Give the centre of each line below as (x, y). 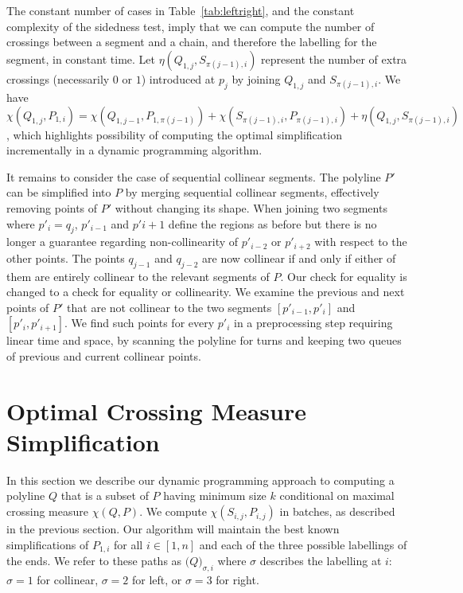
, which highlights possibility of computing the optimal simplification (174, 134)
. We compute (173, 511)
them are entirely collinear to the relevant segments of (138, 276)
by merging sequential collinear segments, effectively (252, 192)
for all (128, 544)
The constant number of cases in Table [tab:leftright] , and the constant (181, 10)
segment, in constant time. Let (81, 59)
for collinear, (68, 579)
